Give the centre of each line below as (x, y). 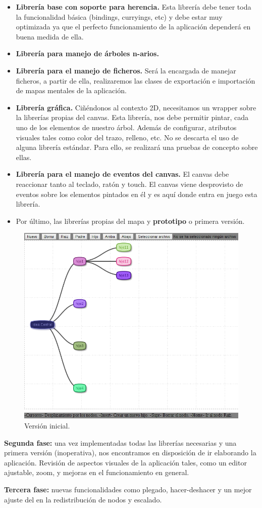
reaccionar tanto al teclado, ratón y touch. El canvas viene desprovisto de (129, 184)
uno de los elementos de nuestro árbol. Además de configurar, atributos (126, 127)
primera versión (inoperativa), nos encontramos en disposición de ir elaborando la (130, 453)
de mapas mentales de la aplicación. (71, 90)
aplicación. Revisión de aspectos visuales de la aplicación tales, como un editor (125, 462)
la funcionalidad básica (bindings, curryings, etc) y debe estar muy (119, 16)
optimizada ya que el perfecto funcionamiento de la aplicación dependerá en (133, 27)
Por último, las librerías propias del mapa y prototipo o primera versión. (130, 221)
